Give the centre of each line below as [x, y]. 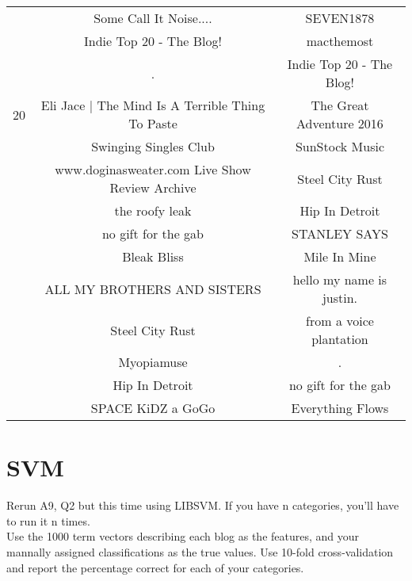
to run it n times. [48, 520]
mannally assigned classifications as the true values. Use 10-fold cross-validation [200, 551]
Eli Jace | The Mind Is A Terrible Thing [153, 105]
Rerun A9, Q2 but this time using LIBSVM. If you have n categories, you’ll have [203, 505]
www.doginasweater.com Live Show [153, 169]
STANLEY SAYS [340, 233]
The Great [340, 105]
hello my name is [340, 279]
